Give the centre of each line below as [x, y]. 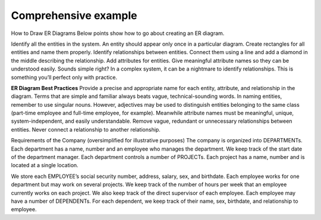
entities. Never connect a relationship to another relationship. [86, 129]
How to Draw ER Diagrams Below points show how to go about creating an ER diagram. [118, 33]
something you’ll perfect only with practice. [64, 77]
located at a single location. [45, 165]
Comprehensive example [74, 15]
